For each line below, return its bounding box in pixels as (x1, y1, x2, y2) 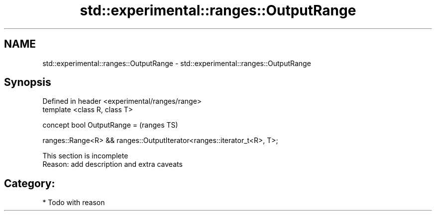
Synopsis (4, 76, 51, 89)
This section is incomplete (42, 151, 128, 160)
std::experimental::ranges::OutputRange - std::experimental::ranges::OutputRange (42, 59, 311, 68)
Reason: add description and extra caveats (42, 160, 183, 169)
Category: (4, 177, 55, 190)
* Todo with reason (42, 198, 105, 207)
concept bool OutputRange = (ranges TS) (42, 121, 178, 130)
